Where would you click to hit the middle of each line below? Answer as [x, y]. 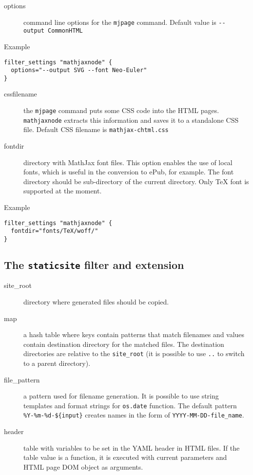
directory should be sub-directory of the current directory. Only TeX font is [136, 181]
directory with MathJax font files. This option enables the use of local [128, 162]
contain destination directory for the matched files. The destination [124, 344]
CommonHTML [65, 31]
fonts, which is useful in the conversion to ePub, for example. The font [129, 172]
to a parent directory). [57, 363]
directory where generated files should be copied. [96, 301]
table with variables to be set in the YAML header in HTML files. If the [132, 447]
